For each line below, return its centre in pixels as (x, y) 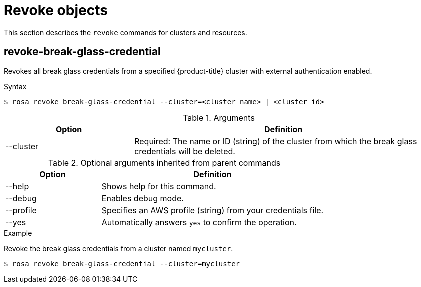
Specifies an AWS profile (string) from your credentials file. (213, 210)
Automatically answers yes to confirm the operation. (199, 222)
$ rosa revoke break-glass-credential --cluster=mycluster (122, 263)
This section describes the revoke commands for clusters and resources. (126, 32)
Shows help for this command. (159, 186)
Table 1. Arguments (219, 118)
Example (18, 233)
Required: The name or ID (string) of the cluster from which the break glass (276, 141)
